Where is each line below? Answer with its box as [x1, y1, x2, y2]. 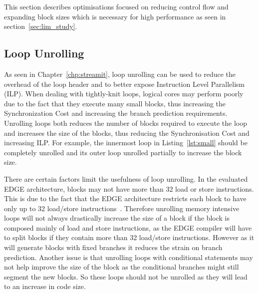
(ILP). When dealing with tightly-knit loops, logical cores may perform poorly [4, 88, 244, 99]
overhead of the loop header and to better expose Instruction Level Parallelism [4, 78, 245, 89]
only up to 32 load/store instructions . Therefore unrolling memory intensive [4, 203, 240, 213]
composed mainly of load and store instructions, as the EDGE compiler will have [4, 222, 252, 233]
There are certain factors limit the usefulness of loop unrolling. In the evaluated [4, 173, 248, 184]
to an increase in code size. [4, 281, 86, 292]
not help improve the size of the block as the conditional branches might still [4, 262, 239, 272]
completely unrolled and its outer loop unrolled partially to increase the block [4, 147, 242, 157]
